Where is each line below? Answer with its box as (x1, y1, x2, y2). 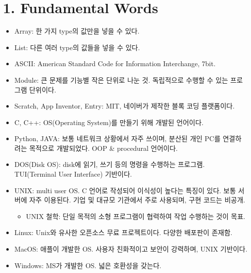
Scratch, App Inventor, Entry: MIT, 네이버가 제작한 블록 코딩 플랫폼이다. (14, 101, 235, 111)
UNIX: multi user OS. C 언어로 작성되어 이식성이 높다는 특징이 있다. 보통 (14, 185, 236, 195)
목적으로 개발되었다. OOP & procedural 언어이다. (29, 143, 178, 153)
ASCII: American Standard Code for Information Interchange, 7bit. (14, 58, 216, 69)
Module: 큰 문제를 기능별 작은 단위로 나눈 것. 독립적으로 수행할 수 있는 (14, 74, 228, 85)
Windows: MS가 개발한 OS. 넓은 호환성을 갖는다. (14, 260, 162, 270)
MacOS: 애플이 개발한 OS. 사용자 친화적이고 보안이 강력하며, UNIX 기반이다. (14, 244, 248, 254)
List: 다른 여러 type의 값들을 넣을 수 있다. (14, 42, 140, 52)
